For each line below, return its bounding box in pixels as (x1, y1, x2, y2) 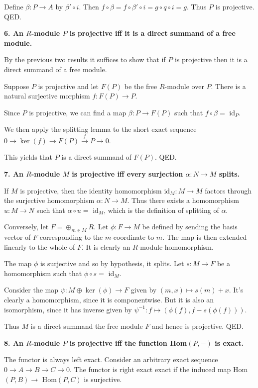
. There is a (211, 81, 246, 91)
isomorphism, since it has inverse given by (4, 304, 132, 314)
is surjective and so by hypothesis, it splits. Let (40, 258, 184, 269)
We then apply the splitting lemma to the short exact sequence (4, 124, 197, 134)
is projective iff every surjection (72, 168, 183, 179)
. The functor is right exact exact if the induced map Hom (70, 364, 248, 375)
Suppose (4, 81, 29, 91)
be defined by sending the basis (142, 221, 238, 232)
